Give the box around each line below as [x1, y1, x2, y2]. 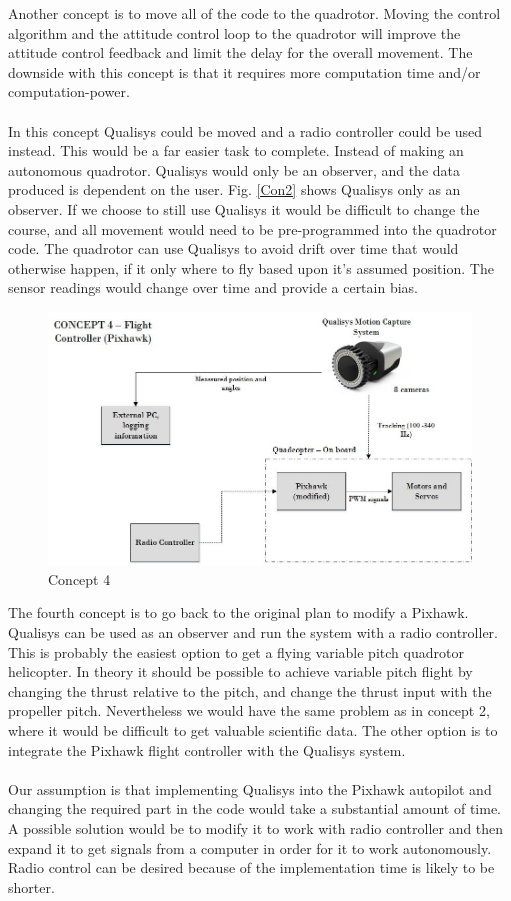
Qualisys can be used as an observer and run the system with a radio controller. [8, 621, 498, 642]
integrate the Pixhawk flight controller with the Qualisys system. [8, 739, 406, 760]
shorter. [8, 876, 55, 897]
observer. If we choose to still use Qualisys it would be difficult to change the [8, 198, 480, 219]
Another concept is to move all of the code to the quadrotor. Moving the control [8, 3, 501, 23]
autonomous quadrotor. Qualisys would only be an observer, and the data [8, 159, 461, 180]
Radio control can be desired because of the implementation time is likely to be [8, 857, 495, 878]
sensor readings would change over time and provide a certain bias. [8, 277, 418, 298]
